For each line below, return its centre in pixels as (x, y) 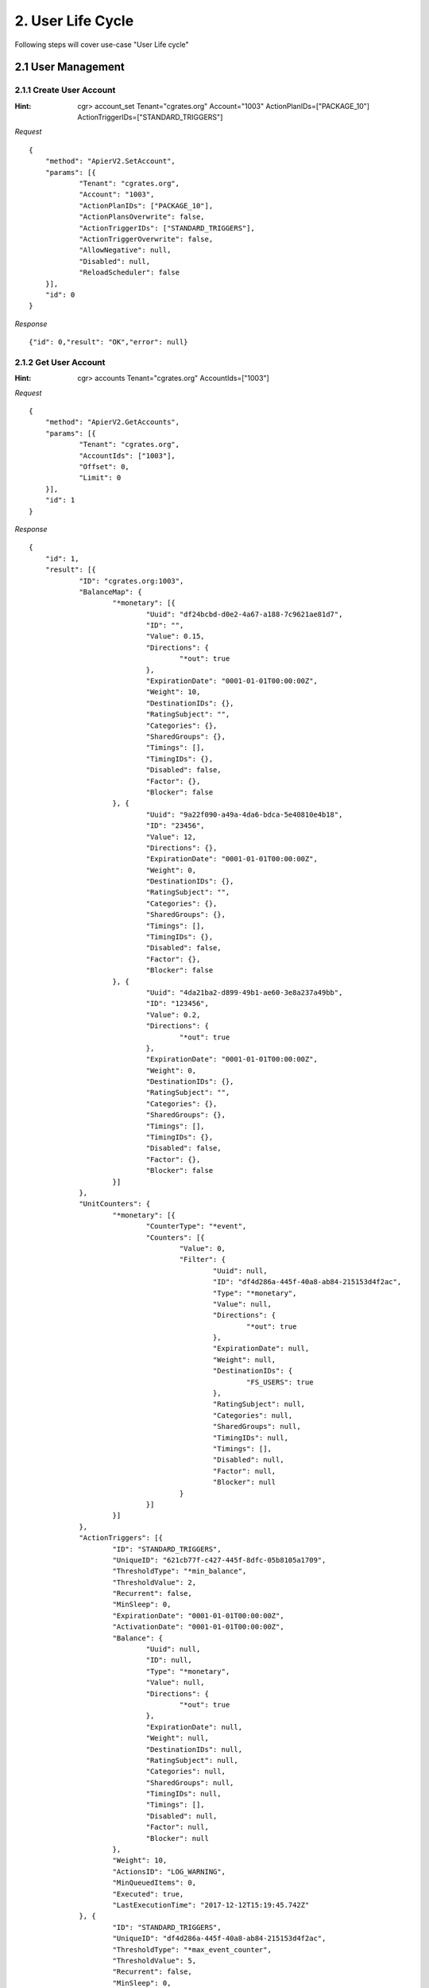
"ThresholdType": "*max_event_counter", (192, 1949)
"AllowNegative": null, (125, 250)
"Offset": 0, (104, 466)
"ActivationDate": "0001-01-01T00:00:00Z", (199, 1627)
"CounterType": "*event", (196, 1226)
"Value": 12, (171, 837)
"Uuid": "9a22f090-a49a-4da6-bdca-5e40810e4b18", (244, 814)
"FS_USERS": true (280, 1382)
